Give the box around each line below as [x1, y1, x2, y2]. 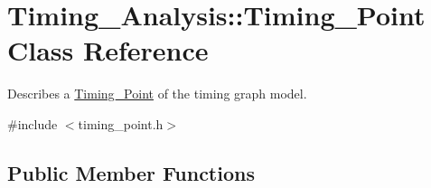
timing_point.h [78, 114, 164, 133]
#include [7, 114, 58, 133]
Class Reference [7, 32, 209, 69]
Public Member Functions [7, 158, 255, 186]
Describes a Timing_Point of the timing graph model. [7, 84, 307, 103]
